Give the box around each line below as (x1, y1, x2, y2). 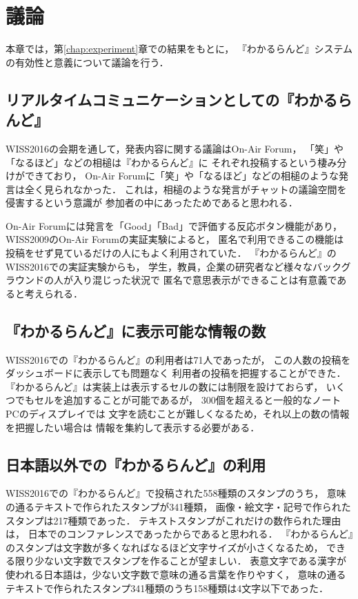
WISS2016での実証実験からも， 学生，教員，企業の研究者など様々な (6, 259, 313, 273)
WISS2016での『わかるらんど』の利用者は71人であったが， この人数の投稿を (6, 352, 351, 366)
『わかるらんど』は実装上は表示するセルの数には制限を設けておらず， (6, 379, 324, 393)
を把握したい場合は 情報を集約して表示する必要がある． (6, 420, 260, 434)
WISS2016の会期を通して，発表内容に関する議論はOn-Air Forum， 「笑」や (6, 141, 344, 155)
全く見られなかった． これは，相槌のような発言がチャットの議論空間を (24, 181, 347, 196)
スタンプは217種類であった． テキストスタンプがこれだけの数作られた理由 (6, 513, 341, 527)
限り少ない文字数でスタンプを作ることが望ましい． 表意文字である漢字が (14, 553, 347, 568)
